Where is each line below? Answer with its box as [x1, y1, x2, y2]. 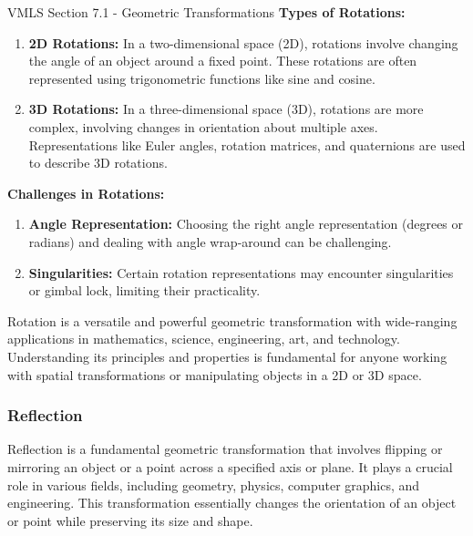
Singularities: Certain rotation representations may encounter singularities [28, 263, 454, 282]
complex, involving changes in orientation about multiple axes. [28, 117, 378, 136]
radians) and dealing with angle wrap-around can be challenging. [28, 232, 392, 251]
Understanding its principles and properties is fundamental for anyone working [7, 346, 447, 366]
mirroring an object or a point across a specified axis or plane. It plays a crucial [7, 457, 453, 476]
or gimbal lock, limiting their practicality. [28, 281, 261, 300]
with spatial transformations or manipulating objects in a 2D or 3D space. [7, 365, 422, 384]
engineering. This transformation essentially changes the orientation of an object [7, 493, 457, 512]
